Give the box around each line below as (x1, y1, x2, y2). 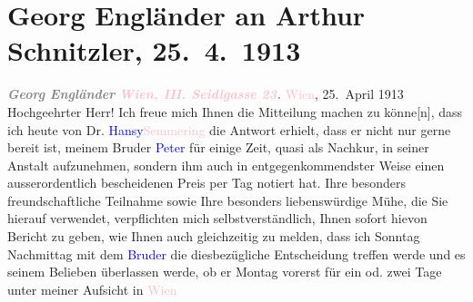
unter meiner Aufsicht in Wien (7, 279, 177, 298)
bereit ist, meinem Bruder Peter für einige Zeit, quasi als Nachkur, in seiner (7, 138, 429, 157)
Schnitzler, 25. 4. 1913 (7, 32, 301, 69)
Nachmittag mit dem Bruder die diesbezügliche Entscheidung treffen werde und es (7, 244, 466, 263)
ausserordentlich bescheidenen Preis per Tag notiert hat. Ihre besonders (7, 173, 407, 192)
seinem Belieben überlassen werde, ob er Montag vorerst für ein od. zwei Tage (7, 262, 442, 281)
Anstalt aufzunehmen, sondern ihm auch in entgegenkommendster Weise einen (7, 155, 445, 174)
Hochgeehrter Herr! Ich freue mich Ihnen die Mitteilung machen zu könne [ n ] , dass (7, 102, 463, 121)
